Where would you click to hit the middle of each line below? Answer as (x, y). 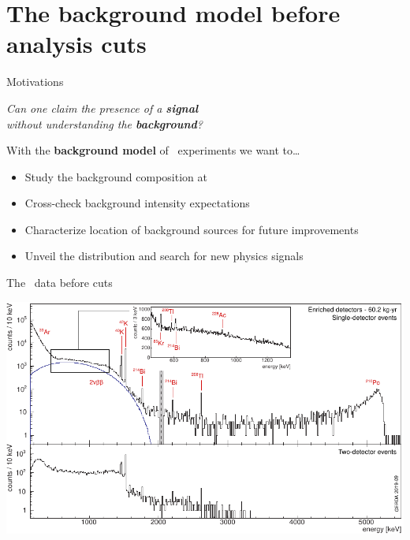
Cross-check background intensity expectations (137, 203)
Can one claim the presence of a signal (102, 108)
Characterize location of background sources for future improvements (192, 229)
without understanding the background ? (104, 123)
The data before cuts (60, 283)
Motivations (35, 82)
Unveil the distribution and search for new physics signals (164, 256)
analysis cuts (76, 44)
